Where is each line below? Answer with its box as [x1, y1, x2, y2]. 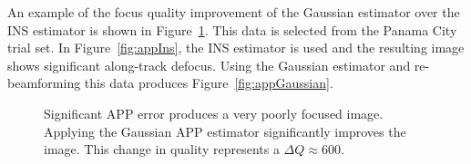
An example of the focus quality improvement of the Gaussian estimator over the [7, 3, 460, 21]
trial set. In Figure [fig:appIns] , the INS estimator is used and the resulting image [7, 38, 465, 57]
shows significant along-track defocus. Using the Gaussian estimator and [7, 55, 411, 74]
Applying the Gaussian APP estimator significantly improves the [44, 121, 406, 140]
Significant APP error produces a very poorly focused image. [44, 103, 384, 122]
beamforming [7, 73, 81, 92]
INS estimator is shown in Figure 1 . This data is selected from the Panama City [7, 20, 457, 39]
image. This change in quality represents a [44, 140, 280, 159]
